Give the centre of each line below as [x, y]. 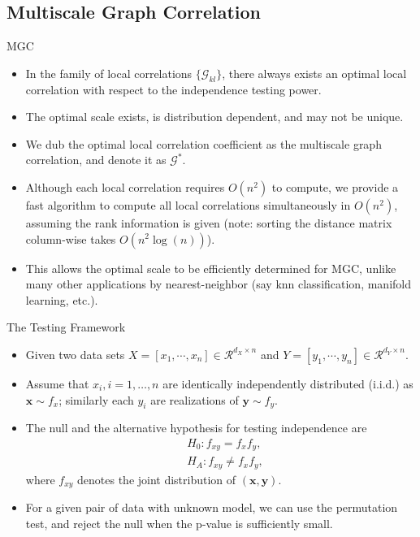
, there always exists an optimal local [314, 73]
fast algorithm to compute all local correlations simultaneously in [188, 204]
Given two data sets [75, 354]
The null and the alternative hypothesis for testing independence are [196, 428]
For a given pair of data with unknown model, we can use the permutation [212, 507]
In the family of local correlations [109, 73]
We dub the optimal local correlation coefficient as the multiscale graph [204, 143]
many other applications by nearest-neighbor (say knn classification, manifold [219, 284]
